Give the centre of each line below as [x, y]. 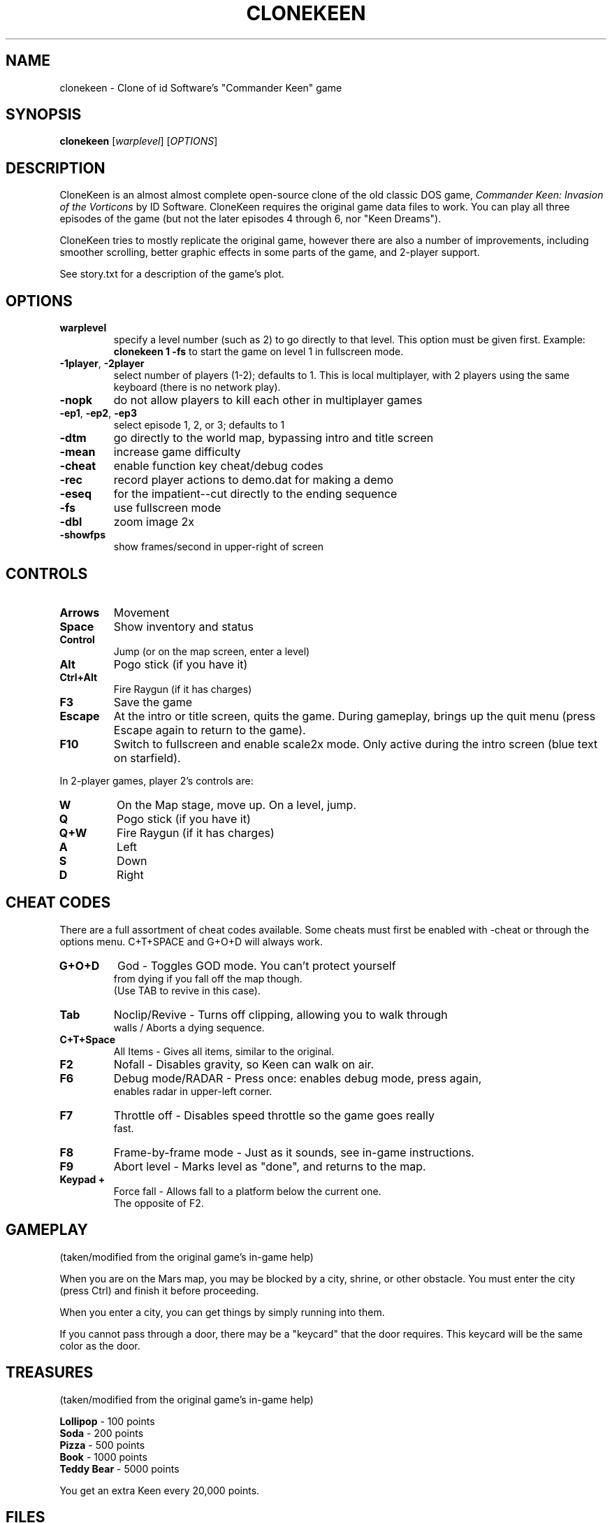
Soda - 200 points [102, 1433]
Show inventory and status [184, 626]
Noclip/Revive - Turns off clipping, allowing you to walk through [280, 1014]
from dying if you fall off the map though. [208, 978]
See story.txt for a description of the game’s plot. [172, 274]
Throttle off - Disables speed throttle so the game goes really [274, 1115]
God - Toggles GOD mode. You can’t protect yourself [256, 965]
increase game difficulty [177, 452]
